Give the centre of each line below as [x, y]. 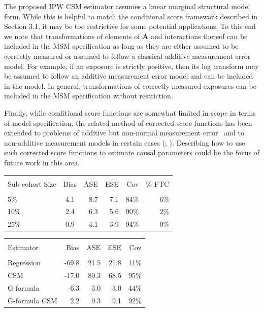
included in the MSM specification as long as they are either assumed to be [121, 46]
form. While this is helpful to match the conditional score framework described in [131, 16]
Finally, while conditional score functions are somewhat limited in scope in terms [130, 112]
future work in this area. [42, 162]
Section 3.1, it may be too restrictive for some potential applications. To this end [130, 26]
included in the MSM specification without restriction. [89, 96]
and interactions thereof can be [199, 36]
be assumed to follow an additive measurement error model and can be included [129, 76]
